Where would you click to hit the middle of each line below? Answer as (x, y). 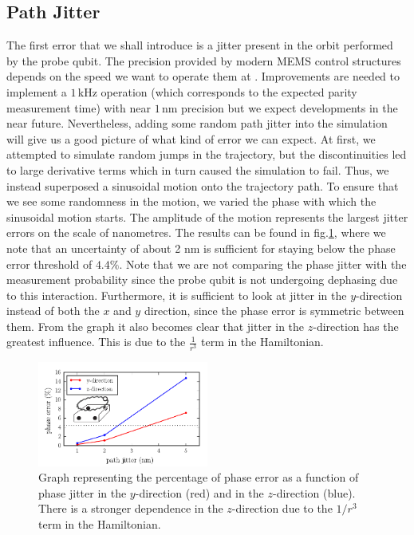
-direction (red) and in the (199, 492)
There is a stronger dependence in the (131, 508)
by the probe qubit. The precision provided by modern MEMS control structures (204, 60)
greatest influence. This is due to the (96, 342)
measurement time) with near (79, 107)
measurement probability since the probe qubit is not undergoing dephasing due (202, 279)
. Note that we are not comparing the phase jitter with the (263, 264)
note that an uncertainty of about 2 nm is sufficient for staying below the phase (201, 248)
